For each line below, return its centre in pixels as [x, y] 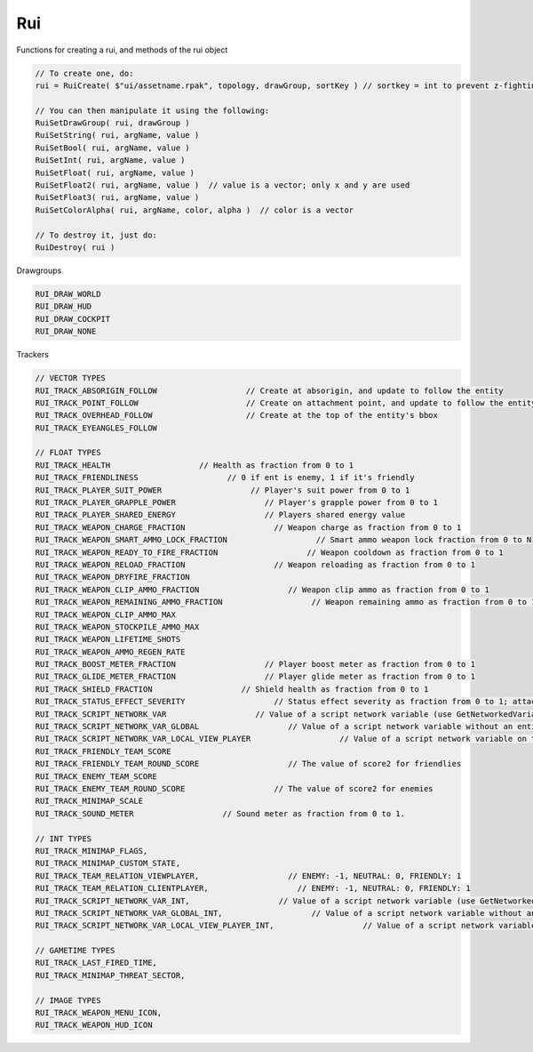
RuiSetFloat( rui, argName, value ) [115, 173]
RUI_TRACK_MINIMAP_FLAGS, [91, 851]
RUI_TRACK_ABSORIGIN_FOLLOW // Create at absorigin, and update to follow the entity [269, 390]
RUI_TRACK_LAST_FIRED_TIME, [96, 963]
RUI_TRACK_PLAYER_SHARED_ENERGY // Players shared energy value [220, 515]
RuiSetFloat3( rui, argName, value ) [117, 197]
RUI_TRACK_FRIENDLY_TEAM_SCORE [103, 751]
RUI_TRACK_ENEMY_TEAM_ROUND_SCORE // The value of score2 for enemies [235, 788]
